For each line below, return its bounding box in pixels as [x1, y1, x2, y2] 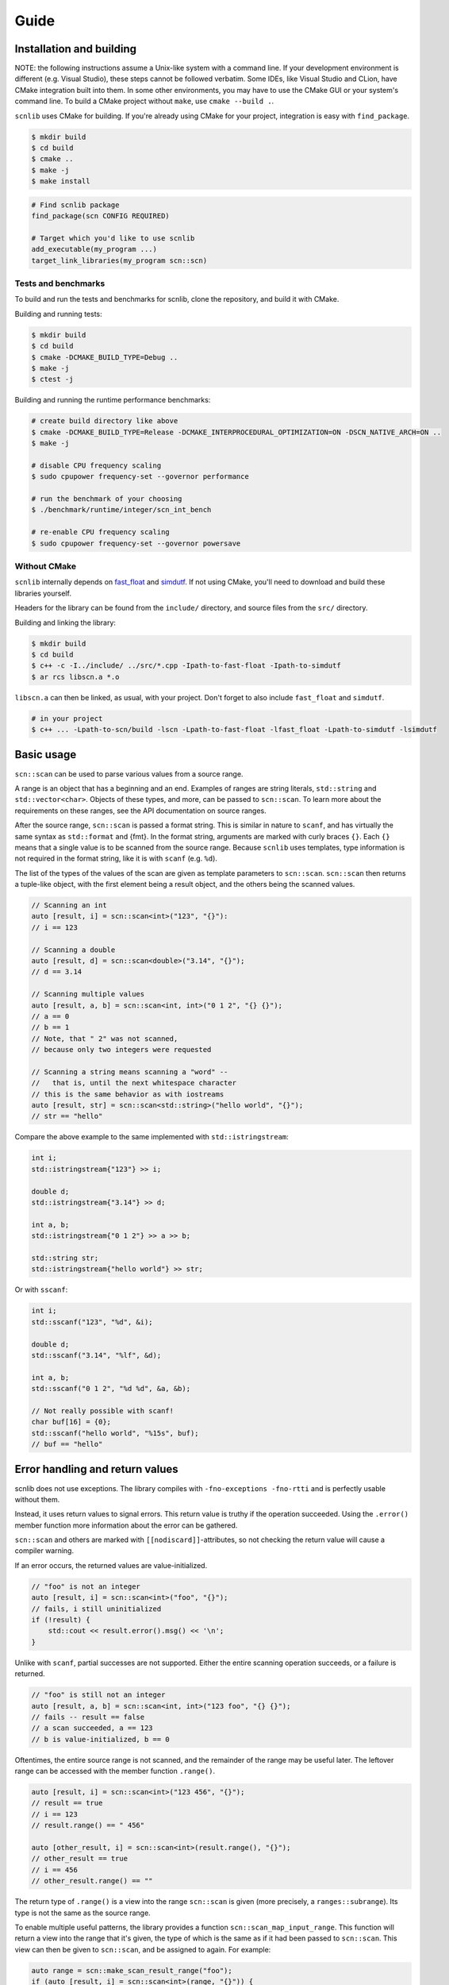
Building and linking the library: [14, 618, 117, 627]
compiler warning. [14, 1546, 75, 1555]
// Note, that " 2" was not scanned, [31, 1034, 178, 1043]
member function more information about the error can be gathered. [14, 1521, 238, 1530]
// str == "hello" [31, 1112, 103, 1121]
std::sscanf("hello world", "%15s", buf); [31, 1428, 199, 1437]
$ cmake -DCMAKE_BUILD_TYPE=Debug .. [31, 353, 178, 361]
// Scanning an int [31, 901, 107, 910]
